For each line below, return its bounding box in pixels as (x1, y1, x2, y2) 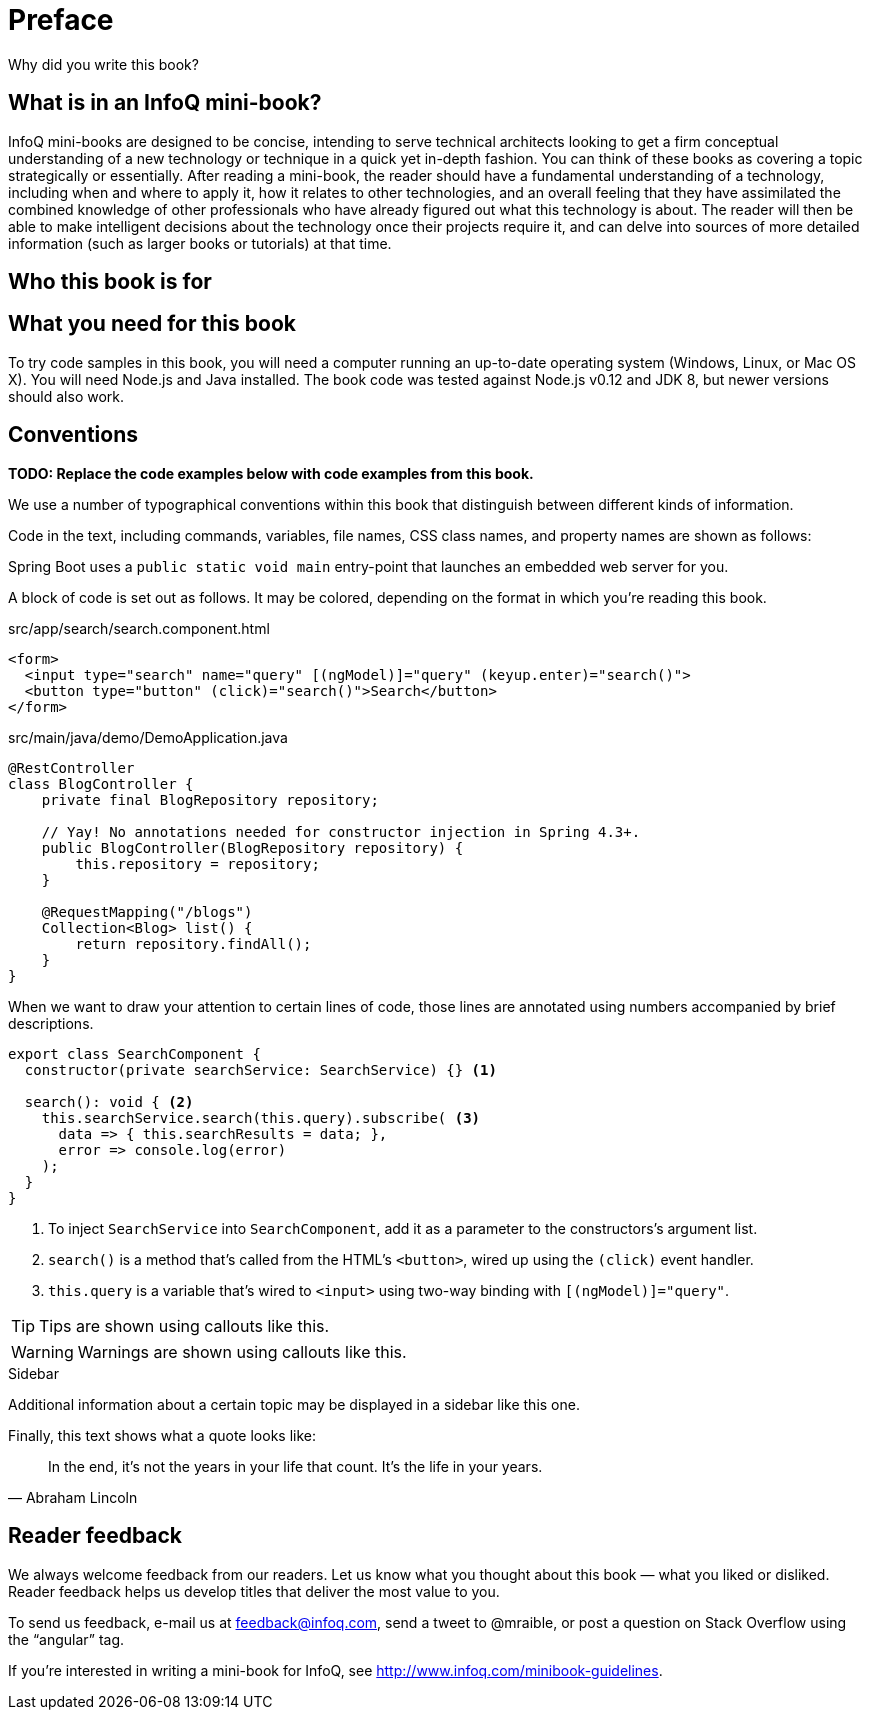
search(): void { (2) (24, 1093, 194, 1110)
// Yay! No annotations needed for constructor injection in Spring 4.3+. (41, 823, 641, 840)
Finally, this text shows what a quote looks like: (8, 1426, 316, 1444)
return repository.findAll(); (75, 935, 312, 952)
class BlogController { (8, 775, 194, 792)
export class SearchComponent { (8, 1045, 261, 1062)
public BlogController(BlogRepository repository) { (41, 839, 464, 856)
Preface (8, 3, 114, 37)
